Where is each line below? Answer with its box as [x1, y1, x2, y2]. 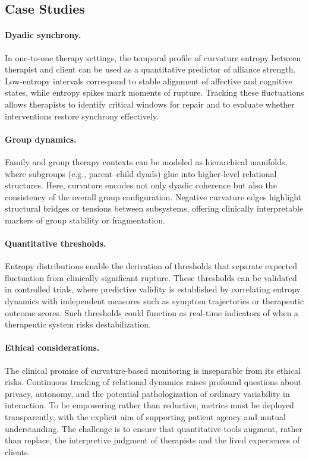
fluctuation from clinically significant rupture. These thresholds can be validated [5, 271, 297, 283]
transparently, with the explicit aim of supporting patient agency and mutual [5, 411, 286, 423]
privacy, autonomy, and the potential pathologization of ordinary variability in [5, 387, 290, 399]
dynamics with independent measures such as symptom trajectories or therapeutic [5, 295, 304, 307]
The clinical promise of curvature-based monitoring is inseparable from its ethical [5, 364, 301, 376]
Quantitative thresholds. [5, 237, 106, 250]
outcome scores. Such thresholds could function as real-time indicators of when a [5, 306, 299, 319]
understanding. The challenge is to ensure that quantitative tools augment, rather [5, 422, 302, 434]
